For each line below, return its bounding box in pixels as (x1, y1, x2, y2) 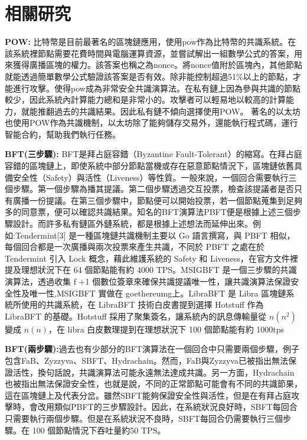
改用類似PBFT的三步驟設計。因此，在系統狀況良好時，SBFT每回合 (37, 400, 298, 413)
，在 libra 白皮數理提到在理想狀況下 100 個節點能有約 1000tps (48, 322, 285, 335)
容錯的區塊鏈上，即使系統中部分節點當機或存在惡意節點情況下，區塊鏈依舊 (5, 159, 294, 172)
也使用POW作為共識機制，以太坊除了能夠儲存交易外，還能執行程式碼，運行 (5, 116, 298, 129)
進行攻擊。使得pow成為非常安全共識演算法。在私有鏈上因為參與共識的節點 (12, 82, 301, 94)
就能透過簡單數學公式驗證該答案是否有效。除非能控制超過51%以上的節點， (5, 70, 293, 82)
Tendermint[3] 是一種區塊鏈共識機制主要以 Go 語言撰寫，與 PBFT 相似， (15, 229, 295, 241)
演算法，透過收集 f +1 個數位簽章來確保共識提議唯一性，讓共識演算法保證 (5, 275, 291, 287)
